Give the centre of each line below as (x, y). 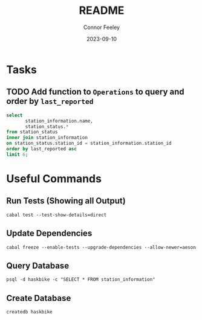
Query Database (38, 265)
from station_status (32, 132)
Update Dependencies (49, 233)
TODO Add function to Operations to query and (95, 92)
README (102, 11)
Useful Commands (54, 178)
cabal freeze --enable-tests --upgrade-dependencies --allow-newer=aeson (101, 247)
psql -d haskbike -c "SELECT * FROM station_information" (81, 280)
